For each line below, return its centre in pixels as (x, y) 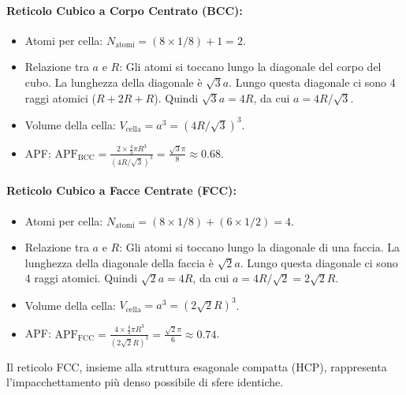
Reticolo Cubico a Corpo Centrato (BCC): (125, 10)
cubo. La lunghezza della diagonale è (114, 82)
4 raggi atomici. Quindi (81, 278)
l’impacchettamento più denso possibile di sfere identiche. (145, 382)
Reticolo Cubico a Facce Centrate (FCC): (121, 190)
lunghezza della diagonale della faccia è (119, 262)
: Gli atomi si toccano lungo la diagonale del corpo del (250, 67)
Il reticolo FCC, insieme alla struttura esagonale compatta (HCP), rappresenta (197, 366)
